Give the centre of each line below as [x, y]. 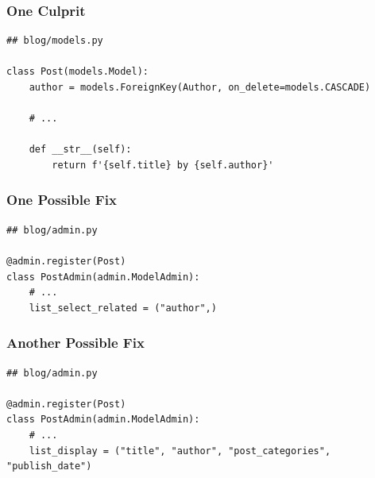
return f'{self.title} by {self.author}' [163, 165]
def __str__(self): [80, 150]
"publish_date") [49, 466]
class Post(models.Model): [77, 72]
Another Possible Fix [75, 343]
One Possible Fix [62, 200]
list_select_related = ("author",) [123, 308]
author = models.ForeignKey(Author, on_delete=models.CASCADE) [200, 87]
